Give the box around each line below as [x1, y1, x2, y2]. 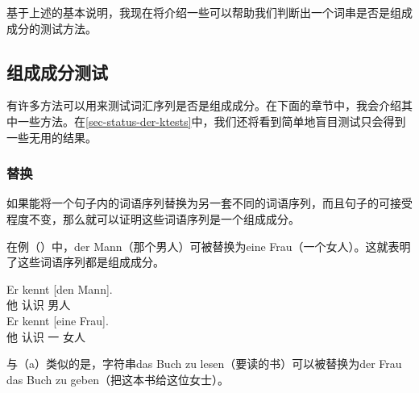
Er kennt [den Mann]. [6, 280, 113, 297]
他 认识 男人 [6, 296, 71, 313]
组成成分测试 [6, 59, 108, 84]
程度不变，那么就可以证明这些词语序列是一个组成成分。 [6, 210, 300, 227]
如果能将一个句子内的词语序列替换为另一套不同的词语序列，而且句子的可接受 [6, 194, 413, 211]
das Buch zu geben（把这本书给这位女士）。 [6, 370, 229, 387]
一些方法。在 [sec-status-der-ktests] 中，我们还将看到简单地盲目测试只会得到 [17, 112, 406, 129]
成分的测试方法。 [6, 19, 97, 36]
